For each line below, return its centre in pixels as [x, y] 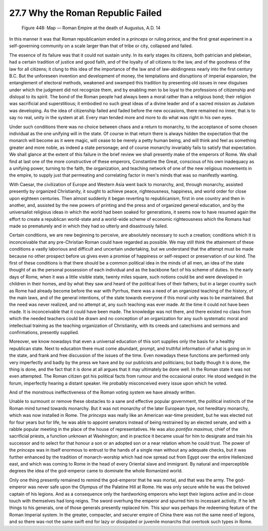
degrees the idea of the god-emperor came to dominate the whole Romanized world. [96, 471]
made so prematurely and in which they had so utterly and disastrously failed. [89, 226]
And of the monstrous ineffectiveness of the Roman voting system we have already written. [102, 393]
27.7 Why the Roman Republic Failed [86, 13]
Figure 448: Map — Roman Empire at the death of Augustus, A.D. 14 [91, 28]
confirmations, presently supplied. [44, 332]
